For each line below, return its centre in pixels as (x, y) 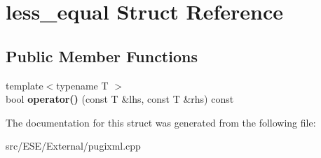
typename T (82, 85)
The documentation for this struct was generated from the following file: (161, 122)
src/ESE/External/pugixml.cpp (73, 146)
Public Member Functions (102, 56)
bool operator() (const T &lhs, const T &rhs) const (120, 99)
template (25, 85)
